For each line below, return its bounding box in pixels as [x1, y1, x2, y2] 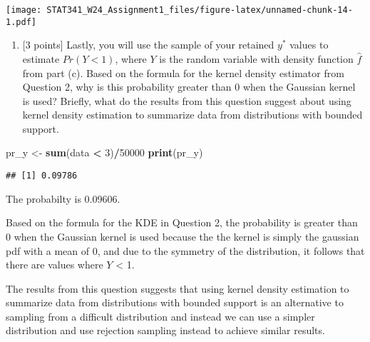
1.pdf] [6, 16, 36, 27]
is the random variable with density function [159, 51, 354, 66]
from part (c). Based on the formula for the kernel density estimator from [22, 65, 344, 80]
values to [289, 37, 329, 52]
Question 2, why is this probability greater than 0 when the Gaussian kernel [22, 79, 356, 94]
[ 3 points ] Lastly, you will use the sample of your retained [22, 37, 274, 52]
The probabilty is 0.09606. [6, 191, 120, 206]
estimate [22, 51, 60, 66]
